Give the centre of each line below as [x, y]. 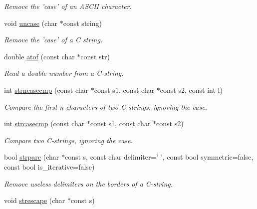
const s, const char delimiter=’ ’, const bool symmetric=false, [159, 157]
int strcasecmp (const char [44, 123]
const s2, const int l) [191, 90]
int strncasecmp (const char [46, 90]
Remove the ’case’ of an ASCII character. [68, 6]
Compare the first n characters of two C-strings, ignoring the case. [106, 106]
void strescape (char [35, 200]
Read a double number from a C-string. [64, 73]
